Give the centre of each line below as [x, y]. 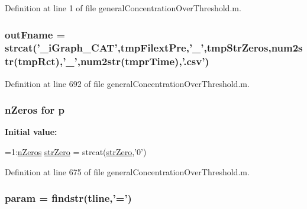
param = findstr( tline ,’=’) [68, 198]
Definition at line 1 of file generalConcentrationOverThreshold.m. [123, 8]
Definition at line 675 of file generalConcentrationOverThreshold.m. [127, 171]
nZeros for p [35, 110]
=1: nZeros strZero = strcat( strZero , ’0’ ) [76, 152]
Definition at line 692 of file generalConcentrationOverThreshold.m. [127, 83]
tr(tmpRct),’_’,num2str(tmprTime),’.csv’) [107, 61]
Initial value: [31, 132]
